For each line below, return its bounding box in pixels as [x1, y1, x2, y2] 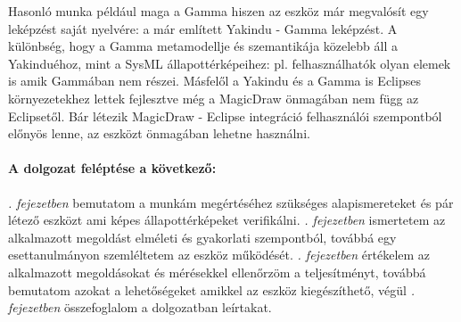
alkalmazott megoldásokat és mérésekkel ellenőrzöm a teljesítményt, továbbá [8, 262, 426, 281]
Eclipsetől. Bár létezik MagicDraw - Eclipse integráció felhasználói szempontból [8, 106, 442, 125]
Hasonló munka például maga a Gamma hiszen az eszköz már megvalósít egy [8, 2, 429, 20]
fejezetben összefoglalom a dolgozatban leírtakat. [8, 298, 272, 317]
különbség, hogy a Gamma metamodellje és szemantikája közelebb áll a [8, 37, 399, 55]
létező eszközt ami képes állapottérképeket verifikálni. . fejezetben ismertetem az [8, 211, 446, 229]
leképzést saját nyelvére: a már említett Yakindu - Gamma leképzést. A [8, 19, 398, 37]
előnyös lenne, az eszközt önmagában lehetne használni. [8, 124, 310, 143]
